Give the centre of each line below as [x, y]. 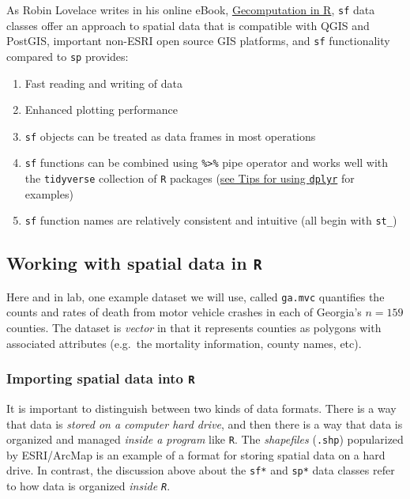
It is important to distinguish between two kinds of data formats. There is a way [201, 408]
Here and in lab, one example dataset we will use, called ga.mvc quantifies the [196, 296]
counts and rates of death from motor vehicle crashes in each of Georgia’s [184, 312]
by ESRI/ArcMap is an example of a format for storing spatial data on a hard [196, 454]
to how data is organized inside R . [88, 486]
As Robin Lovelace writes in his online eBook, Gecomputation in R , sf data [191, 9]
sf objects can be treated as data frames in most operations [170, 136]
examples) [49, 193]
